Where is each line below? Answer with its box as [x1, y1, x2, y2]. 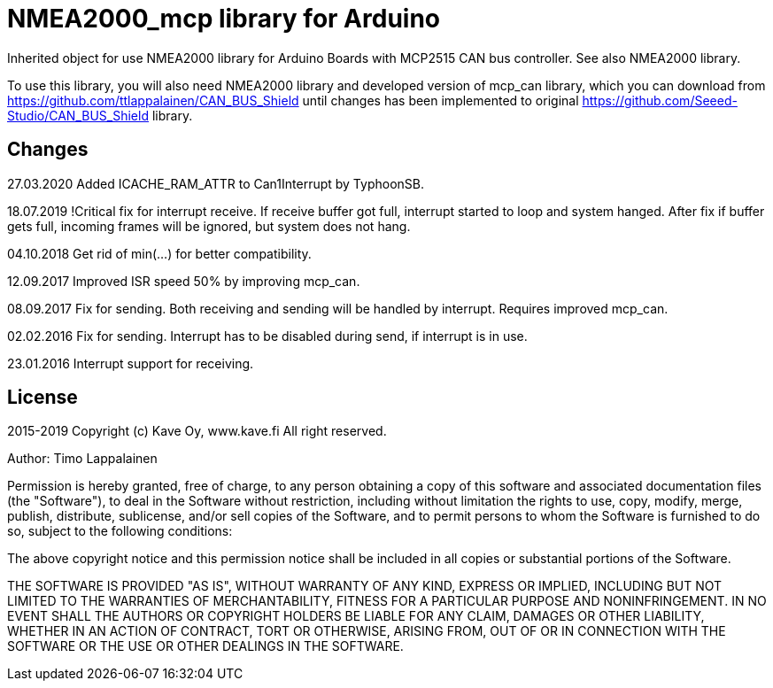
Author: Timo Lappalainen [7, 451, 158, 467]
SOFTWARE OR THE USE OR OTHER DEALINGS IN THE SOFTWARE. [7, 638, 404, 654]
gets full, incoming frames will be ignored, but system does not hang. [7, 218, 411, 234]
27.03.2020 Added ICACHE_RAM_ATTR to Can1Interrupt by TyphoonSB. [7, 175, 424, 191]
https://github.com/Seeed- [582, 92, 738, 108]
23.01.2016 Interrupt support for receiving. [7, 355, 254, 371]
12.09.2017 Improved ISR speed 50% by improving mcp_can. [7, 273, 360, 289]
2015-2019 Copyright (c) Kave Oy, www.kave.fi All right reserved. [7, 423, 387, 439]
